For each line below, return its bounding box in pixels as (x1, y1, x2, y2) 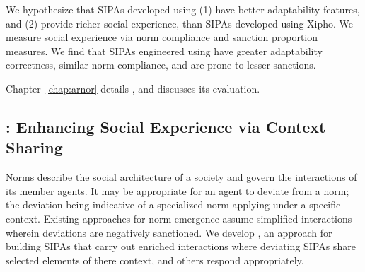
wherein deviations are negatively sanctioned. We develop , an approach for (6, 225, 332, 240)
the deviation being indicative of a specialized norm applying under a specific (6, 197, 341, 212)
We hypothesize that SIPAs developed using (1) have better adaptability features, (6, 2, 360, 16)
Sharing (6, 136, 63, 158)
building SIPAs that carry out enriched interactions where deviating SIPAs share (6, 239, 356, 254)
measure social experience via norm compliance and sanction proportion (6, 30, 318, 45)
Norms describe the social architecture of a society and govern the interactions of (6, 170, 357, 184)
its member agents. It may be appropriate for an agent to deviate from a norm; (6, 183, 349, 198)
